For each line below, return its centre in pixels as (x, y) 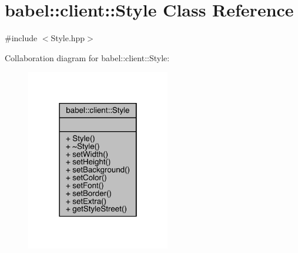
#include (21, 38)
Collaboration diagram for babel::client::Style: (87, 57)
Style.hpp (68, 38)
